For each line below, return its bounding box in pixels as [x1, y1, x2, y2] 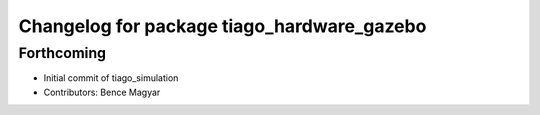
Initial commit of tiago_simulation [43, 72, 179, 84]
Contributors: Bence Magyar [43, 86, 161, 98]
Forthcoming [18, 44, 107, 62]
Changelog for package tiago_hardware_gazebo [18, 15, 427, 37]
